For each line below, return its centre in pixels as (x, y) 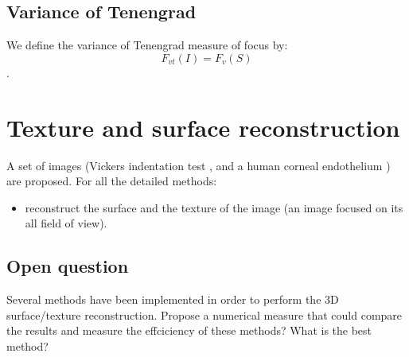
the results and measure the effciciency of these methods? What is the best (189, 330)
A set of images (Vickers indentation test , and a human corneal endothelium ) (199, 165)
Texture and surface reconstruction (203, 127)
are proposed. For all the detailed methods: (112, 181)
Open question (68, 266)
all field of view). (66, 223)
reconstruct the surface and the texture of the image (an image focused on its (214, 207)
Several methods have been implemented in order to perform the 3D (173, 299)
